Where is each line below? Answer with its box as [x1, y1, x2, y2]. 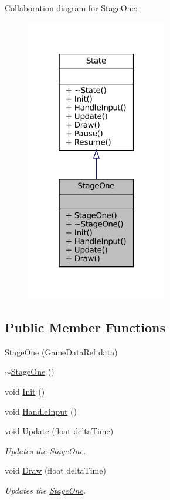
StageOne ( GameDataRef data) [5, 345, 118, 358]
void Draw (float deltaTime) [5, 464, 106, 476]
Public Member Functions [5, 318, 165, 336]
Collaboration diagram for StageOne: [5, 2, 138, 14]
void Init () [5, 385, 45, 398]
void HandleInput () [5, 405, 77, 417]
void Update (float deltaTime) [5, 425, 114, 437]
